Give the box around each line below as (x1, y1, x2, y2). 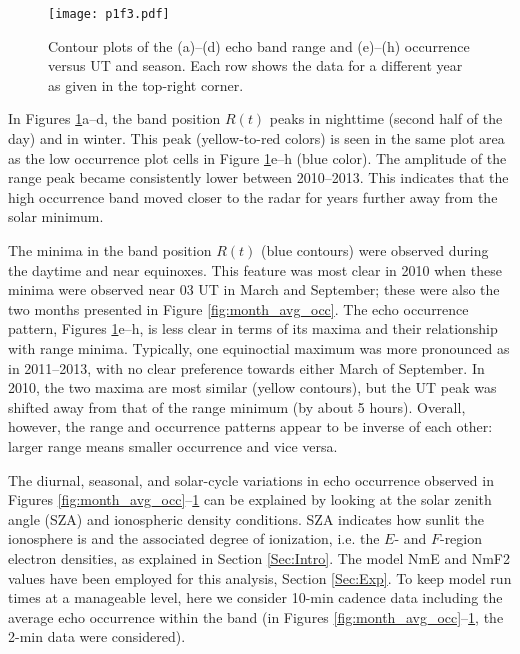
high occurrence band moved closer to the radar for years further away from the (8, 186, 498, 207)
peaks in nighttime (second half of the (269, 108, 503, 129)
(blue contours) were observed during (260, 240, 489, 260)
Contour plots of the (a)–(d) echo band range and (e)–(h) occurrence (48, 35, 470, 56)
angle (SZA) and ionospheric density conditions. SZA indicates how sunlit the (8, 508, 485, 529)
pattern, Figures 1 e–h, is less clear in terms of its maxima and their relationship (8, 318, 498, 339)
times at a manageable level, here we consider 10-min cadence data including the (8, 587, 503, 608)
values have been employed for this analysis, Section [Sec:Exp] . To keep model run (8, 567, 512, 588)
